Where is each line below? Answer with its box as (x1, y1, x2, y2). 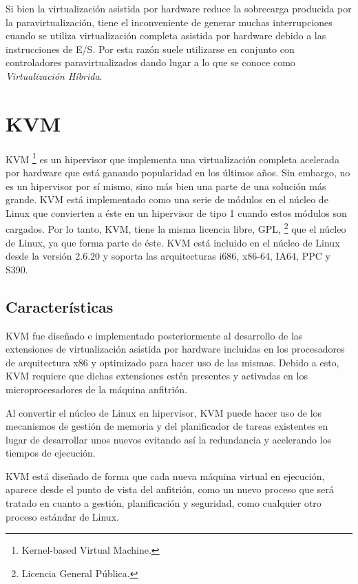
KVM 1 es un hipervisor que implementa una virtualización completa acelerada (6, 149, 339, 166)
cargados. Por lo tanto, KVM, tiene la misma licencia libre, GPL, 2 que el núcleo (6, 220, 346, 236)
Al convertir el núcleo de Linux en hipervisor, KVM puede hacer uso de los (6, 405, 322, 419)
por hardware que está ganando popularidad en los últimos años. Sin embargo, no (6, 165, 350, 179)
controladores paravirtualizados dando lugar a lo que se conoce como (6, 55, 295, 70)
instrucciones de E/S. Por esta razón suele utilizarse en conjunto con (6, 41, 295, 56)
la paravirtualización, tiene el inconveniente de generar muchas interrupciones (6, 14, 333, 29)
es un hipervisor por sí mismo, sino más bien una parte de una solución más (6, 178, 326, 193)
